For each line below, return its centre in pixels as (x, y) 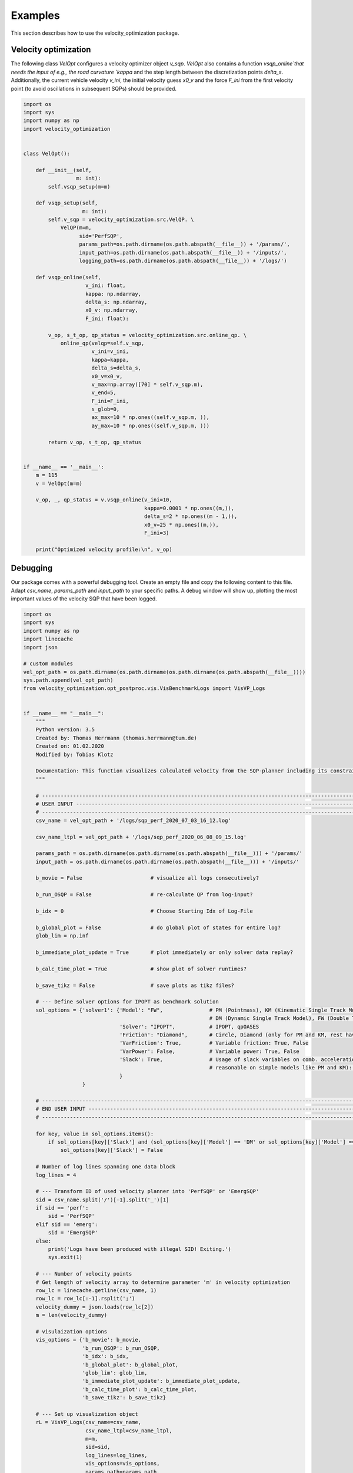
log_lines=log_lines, (116, 1455)
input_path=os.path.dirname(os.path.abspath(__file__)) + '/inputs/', (183, 252)
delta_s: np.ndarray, (116, 302)
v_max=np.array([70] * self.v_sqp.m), (147, 384)
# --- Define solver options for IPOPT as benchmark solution (127, 1002)
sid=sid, (98, 1447)
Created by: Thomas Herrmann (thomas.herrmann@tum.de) (116, 738)
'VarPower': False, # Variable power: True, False (209, 1051)
